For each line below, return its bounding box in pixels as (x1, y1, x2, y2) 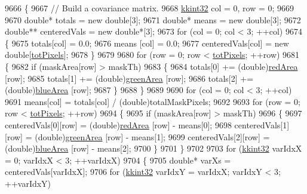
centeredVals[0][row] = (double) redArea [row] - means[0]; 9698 (5, 118, 232, 131)
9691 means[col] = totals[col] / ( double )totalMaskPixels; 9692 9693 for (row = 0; (5, 95, 300, 107)
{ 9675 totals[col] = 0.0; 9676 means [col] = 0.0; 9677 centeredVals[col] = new (5, 36, 289, 49)
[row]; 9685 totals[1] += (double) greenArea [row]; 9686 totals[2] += (5, 72, 254, 84)
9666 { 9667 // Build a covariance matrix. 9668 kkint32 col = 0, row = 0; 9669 (5, 2, 294, 14)
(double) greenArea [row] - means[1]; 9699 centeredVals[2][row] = (35, 130, 270, 143)
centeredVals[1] (234, 118, 290, 131)
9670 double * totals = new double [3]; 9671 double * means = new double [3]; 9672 (5, 13, 301, 26)
